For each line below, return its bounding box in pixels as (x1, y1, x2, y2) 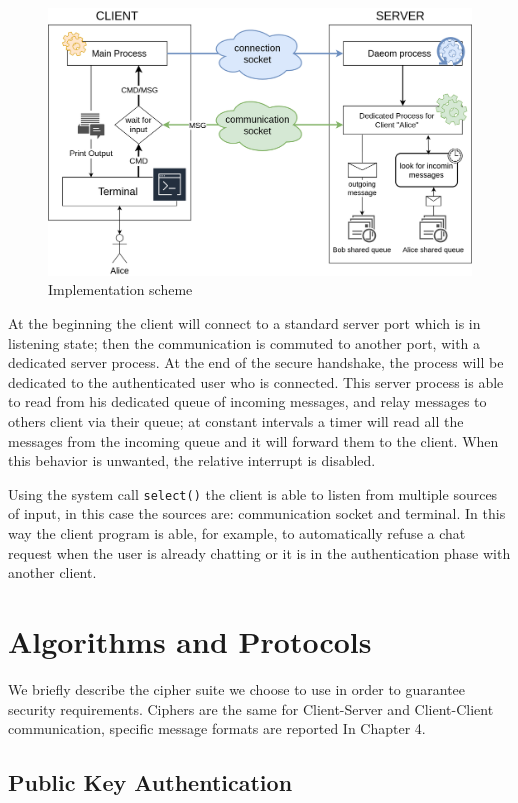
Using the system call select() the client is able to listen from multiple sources (8, 483, 498, 504)
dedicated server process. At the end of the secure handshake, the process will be (8, 352, 504, 373)
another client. (8, 562, 97, 583)
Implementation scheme (48, 279, 193, 300)
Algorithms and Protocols (8, 621, 372, 662)
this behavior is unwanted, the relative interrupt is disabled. (8, 450, 376, 471)
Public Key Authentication (8, 767, 293, 798)
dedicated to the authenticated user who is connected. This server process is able (8, 371, 504, 392)
